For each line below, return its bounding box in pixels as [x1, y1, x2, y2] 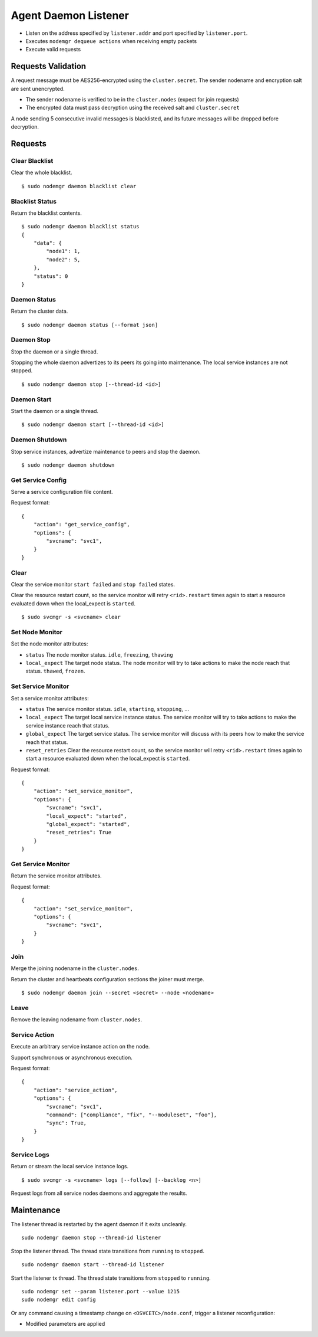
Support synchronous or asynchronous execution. [11, 1054, 132, 1061]
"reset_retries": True [46, 829, 112, 836]
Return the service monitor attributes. [11, 872, 102, 879]
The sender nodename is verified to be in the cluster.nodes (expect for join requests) [25, 96, 240, 103]
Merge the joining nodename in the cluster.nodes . [11, 965, 140, 972]
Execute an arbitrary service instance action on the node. [11, 1043, 150, 1050]
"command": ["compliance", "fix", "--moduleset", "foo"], [46, 1112, 217, 1118]
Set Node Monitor [11, 628, 63, 636]
